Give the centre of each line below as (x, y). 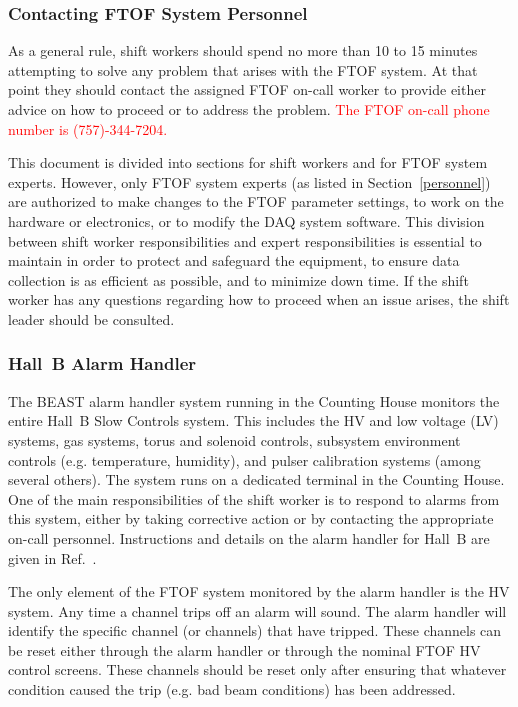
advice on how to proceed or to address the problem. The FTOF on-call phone (249, 109)
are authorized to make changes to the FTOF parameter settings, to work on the (256, 201)
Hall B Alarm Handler (102, 363)
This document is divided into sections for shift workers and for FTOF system (248, 162)
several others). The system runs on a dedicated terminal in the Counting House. (256, 479)
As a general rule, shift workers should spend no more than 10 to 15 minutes (243, 50)
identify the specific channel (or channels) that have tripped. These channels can (255, 630)
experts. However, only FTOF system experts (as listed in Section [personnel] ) (249, 181)
